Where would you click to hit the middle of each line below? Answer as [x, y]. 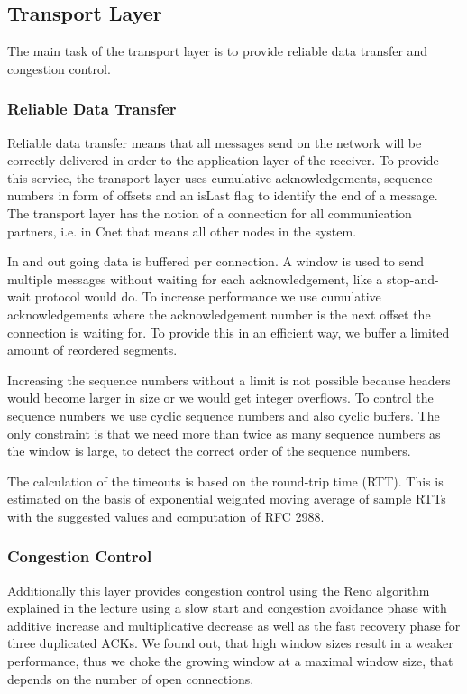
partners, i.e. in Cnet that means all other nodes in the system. [182, 231]
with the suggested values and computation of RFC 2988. [166, 516]
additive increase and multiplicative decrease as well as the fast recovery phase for [234, 625]
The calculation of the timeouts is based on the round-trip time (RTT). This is [225, 481]
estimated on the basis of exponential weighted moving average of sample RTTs [227, 499]
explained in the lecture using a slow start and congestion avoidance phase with [227, 608]
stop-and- [412, 278]
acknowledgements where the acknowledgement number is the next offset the [219, 314]
